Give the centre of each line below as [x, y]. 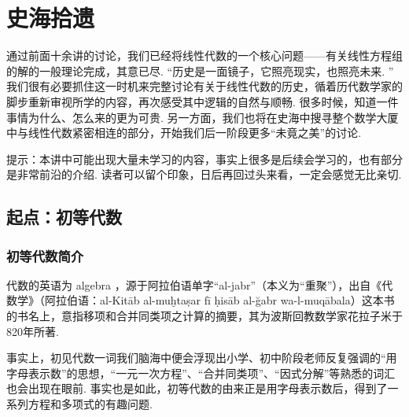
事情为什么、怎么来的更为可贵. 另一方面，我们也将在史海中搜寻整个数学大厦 [203, 117]
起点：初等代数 [64, 217]
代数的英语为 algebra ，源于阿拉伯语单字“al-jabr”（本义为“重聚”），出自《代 [200, 284]
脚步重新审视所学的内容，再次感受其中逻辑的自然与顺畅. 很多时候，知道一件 [203, 101]
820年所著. [33, 331]
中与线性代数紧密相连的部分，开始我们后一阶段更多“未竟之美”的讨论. [184, 133]
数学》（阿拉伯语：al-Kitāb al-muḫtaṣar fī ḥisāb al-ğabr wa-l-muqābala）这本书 [201, 300]
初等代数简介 [45, 255]
